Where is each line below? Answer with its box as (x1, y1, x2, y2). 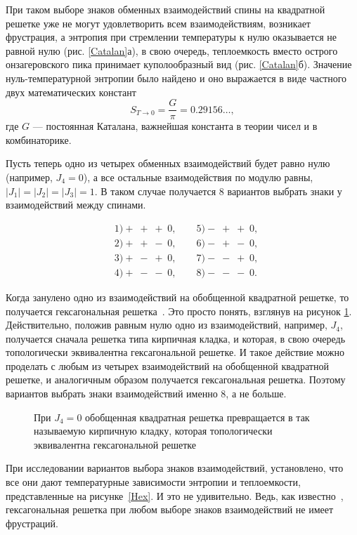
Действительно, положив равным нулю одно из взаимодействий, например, (6, 317, 327, 332)
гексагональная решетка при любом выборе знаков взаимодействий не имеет (6, 502, 334, 517)
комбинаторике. (6, 132, 72, 147)
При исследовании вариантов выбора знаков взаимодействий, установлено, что (6, 461, 344, 475)
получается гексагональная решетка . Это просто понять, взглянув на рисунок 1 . (6, 303, 352, 318)
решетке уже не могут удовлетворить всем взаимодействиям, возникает (6, 15, 311, 30)
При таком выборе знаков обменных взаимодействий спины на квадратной (6, 2, 325, 16)
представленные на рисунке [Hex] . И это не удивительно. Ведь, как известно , (6, 488, 344, 503)
